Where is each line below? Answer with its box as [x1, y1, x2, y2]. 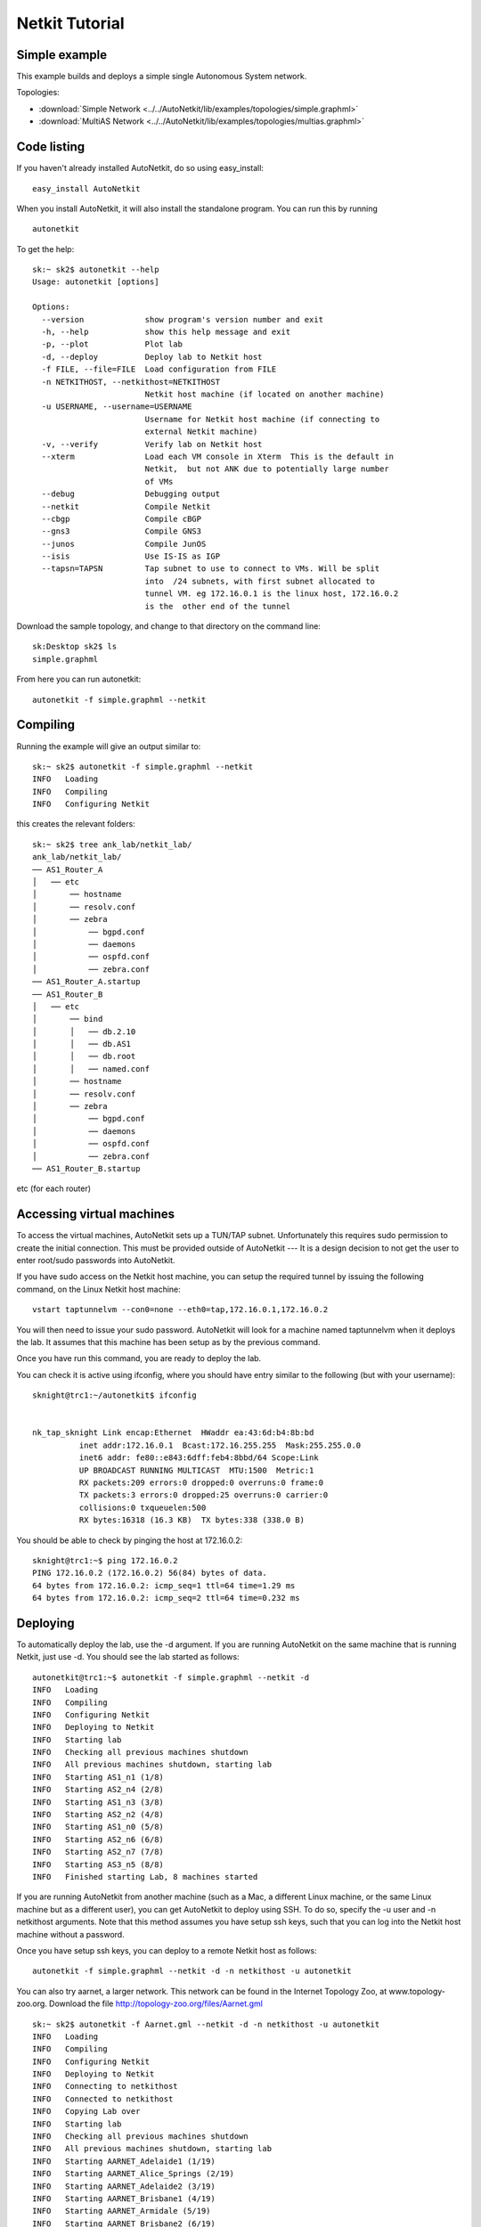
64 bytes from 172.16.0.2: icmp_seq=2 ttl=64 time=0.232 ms [32, 1593, 300, 1603]
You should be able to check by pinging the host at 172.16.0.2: [16, 1535, 243, 1546]
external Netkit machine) [144, 427, 258, 436]
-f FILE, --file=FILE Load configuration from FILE [41, 364, 277, 374]
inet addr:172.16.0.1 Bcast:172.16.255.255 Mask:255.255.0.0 [78, 1440, 362, 1450]
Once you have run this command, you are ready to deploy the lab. [16, 1353, 262, 1364]
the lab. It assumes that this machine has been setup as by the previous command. [16, 1337, 321, 1348]
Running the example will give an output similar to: [16, 740, 201, 752]
